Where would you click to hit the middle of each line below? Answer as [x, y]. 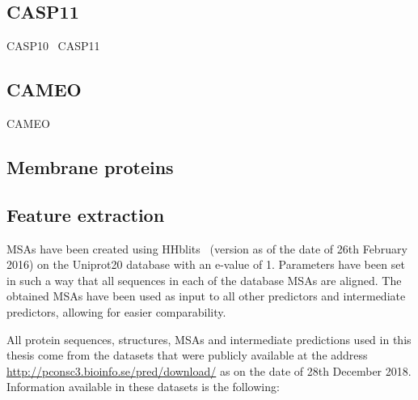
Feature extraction [86, 214]
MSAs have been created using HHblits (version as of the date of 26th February [207, 248]
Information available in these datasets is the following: [143, 387]
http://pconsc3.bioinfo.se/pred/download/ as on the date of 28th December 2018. [209, 370]
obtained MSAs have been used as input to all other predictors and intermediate [206, 296]
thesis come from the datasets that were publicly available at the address [187, 355]
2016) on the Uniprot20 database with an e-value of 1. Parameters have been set [206, 264]
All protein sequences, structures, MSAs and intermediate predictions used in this [209, 339]
